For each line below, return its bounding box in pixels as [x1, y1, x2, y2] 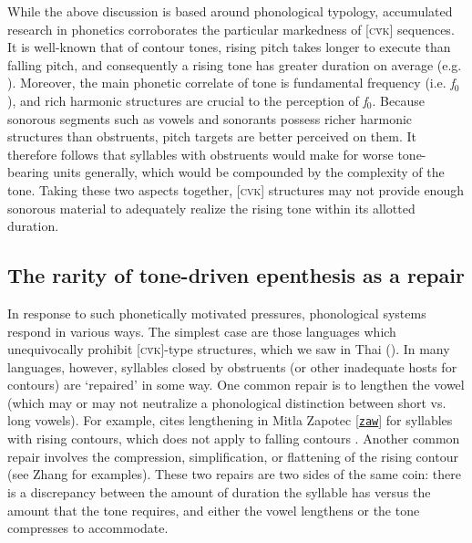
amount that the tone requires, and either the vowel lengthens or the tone [7, 500, 420, 519]
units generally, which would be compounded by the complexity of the [53, 162, 445, 182]
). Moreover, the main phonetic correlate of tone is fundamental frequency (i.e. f [7, 73, 455, 92]
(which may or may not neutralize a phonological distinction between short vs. [7, 392, 446, 412]
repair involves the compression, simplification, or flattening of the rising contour [7, 446, 458, 465]
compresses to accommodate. [7, 518, 169, 538]
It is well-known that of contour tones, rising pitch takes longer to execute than [7, 37, 451, 57]
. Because [372, 90, 425, 110]
